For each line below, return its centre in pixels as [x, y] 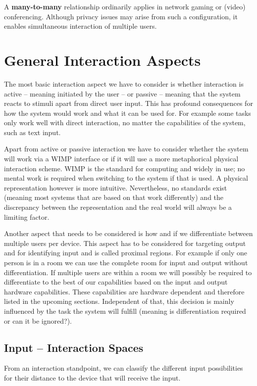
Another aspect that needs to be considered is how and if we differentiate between [128, 233]
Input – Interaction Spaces [74, 347]
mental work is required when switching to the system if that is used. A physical [126, 178]
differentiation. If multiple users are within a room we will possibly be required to [128, 272]
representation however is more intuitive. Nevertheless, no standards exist [116, 187]
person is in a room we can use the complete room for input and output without [126, 262]
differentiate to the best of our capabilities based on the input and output [116, 282]
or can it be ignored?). [38, 320]
